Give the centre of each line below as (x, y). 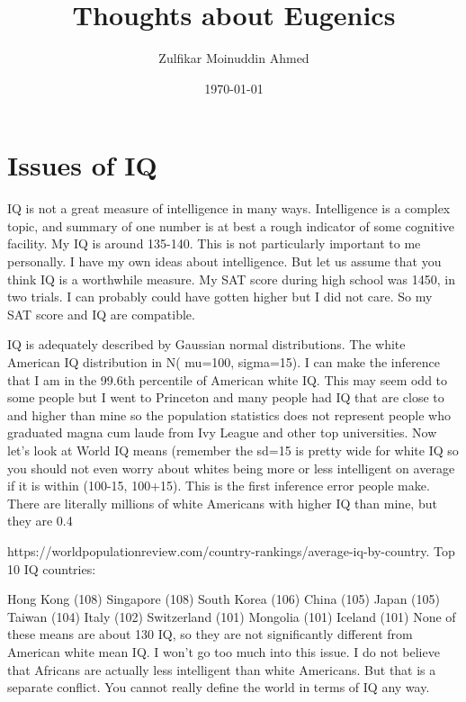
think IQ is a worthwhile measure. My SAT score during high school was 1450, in (231, 279)
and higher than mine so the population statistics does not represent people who (229, 414)
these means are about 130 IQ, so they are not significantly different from (210, 634)
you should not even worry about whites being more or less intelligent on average (231, 468)
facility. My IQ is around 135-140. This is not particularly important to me (214, 243)
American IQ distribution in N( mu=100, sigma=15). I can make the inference (224, 362)
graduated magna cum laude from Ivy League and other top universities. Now (222, 432)
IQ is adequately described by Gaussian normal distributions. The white (206, 344)
